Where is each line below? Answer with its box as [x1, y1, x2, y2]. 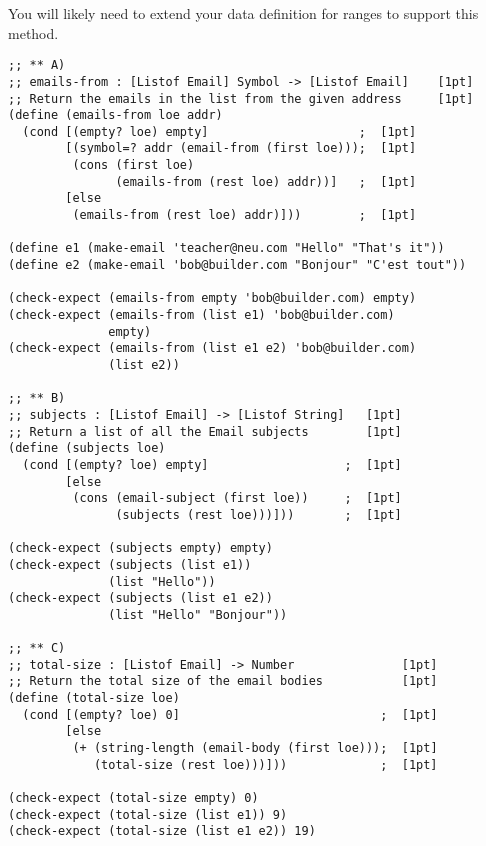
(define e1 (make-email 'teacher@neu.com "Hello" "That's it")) [8, 241, 445, 256]
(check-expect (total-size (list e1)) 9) [8, 807, 288, 822]
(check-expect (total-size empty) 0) [8, 791, 259, 806]
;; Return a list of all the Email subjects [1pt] [8, 424, 402, 439]
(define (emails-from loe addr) [8, 108, 223, 123]
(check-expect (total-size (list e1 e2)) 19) [8, 824, 316, 839]
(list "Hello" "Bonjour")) [108, 607, 288, 622]
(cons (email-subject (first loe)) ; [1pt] [72, 491, 402, 506]
